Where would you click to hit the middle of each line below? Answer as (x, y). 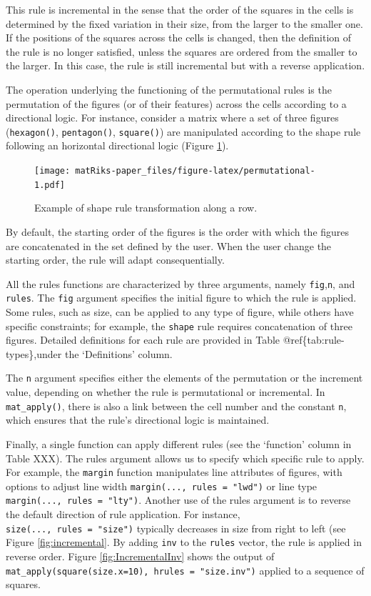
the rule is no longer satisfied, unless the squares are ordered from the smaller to (182, 51)
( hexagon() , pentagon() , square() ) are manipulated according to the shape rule (183, 131)
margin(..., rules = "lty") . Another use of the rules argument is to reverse (178, 500)
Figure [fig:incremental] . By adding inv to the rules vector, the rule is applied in (184, 542)
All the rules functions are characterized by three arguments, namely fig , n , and (181, 283)
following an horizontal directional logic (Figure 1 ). (117, 145)
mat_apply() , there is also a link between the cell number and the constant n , (176, 406)
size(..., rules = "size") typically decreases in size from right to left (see (176, 528)
